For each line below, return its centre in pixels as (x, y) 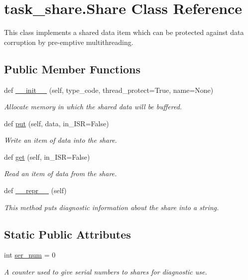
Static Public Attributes (67, 234)
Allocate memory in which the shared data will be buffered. (93, 107)
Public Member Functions (72, 69)
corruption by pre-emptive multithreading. (69, 42)
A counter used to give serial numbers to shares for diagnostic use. (106, 272)
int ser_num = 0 (30, 255)
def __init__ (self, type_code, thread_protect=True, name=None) (109, 90)
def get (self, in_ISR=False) (47, 156)
